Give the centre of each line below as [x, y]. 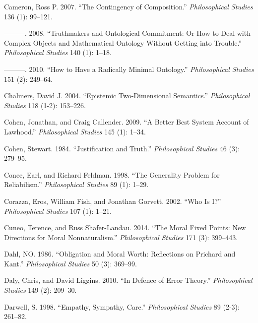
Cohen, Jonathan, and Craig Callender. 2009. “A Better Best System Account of [127, 122]
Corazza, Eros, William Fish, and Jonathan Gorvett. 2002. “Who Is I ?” [113, 201]
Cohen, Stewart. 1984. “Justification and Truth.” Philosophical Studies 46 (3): [122, 148]
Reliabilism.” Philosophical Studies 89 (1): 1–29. [76, 184]
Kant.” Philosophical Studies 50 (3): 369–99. [70, 263]
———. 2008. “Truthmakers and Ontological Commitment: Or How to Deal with [127, 33]
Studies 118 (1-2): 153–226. [45, 105]
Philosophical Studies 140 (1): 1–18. [58, 52]
